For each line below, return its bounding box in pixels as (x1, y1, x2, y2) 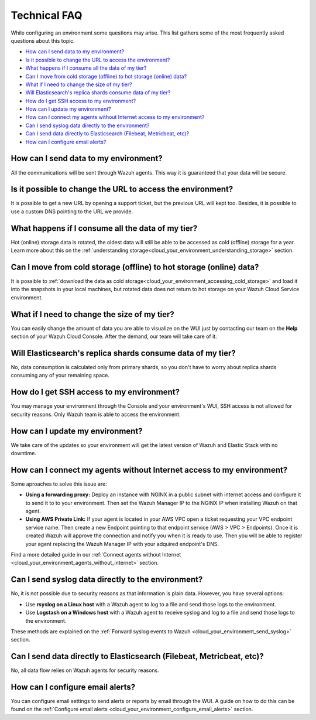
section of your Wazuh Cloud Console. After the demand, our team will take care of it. (11, 333, 217, 340)
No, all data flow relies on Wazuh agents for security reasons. (11, 667, 159, 674)
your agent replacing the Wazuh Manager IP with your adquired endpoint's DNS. (25, 540, 219, 547)
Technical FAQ (11, 9, 83, 22)
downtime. (11, 450, 36, 456)
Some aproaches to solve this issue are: (11, 480, 108, 487)
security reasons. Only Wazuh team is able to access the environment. (11, 411, 181, 418)
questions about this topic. (11, 37, 75, 44)
